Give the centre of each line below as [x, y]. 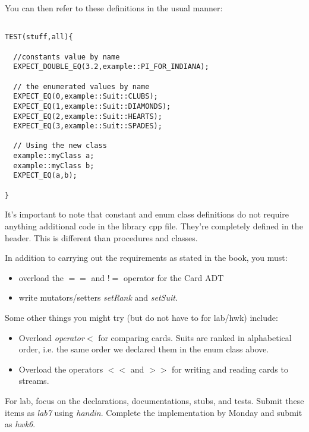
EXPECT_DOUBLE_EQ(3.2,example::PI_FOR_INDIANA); [111, 67]
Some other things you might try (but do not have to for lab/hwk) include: [141, 317]
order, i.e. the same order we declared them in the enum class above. [144, 349]
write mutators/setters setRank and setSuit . [98, 297]
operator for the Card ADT [174, 277]
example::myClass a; [54, 156]
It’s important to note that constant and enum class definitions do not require [147, 214]
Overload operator [51, 337]
